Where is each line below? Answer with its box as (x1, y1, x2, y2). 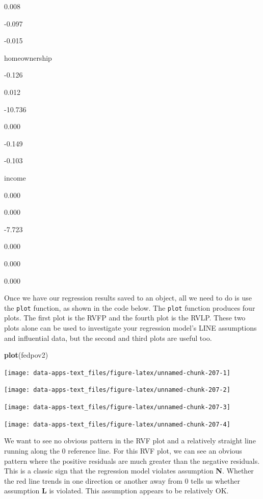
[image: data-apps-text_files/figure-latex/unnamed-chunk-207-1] (4, 369, 230, 377)
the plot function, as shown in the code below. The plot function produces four (4, 302, 255, 313)
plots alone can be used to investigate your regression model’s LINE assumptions (4, 322, 257, 333)
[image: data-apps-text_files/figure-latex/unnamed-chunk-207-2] (4, 386, 230, 394)
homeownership (4, 52, 52, 63)
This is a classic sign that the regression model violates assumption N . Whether (4, 465, 254, 476)
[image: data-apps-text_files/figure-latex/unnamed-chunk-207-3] (4, 404, 230, 411)
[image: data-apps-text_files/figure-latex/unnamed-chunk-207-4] (4, 420, 230, 428)
